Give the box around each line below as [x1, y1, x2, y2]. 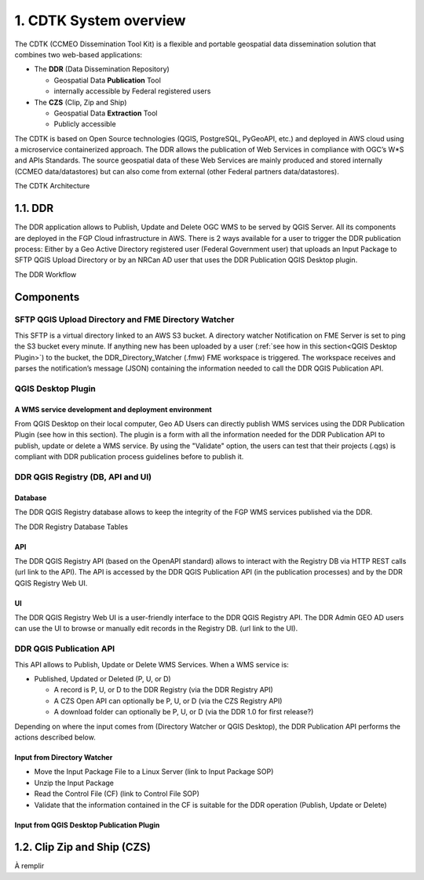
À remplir [14, 861, 45, 871]
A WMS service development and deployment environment [14, 404, 212, 414]
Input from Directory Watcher [14, 752, 113, 761]
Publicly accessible [53, 119, 117, 129]
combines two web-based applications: [14, 49, 143, 59]
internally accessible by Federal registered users [53, 86, 211, 96]
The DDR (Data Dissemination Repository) [34, 64, 170, 74]
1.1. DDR [14, 202, 54, 215]
